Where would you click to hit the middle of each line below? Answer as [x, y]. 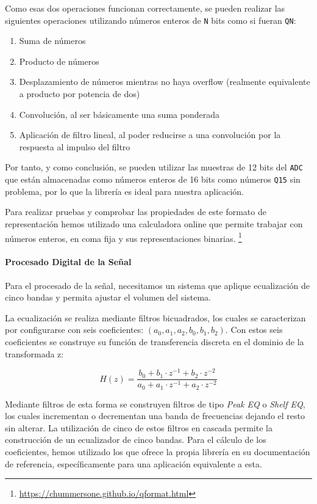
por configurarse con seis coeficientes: [74, 330]
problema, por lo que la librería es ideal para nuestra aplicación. [125, 191]
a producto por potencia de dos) [80, 94]
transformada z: [34, 353]
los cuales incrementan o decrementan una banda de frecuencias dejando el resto [155, 416]
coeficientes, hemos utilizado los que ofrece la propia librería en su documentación [158, 452]
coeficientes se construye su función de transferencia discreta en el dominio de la [155, 341]
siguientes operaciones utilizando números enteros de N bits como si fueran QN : [151, 20]
